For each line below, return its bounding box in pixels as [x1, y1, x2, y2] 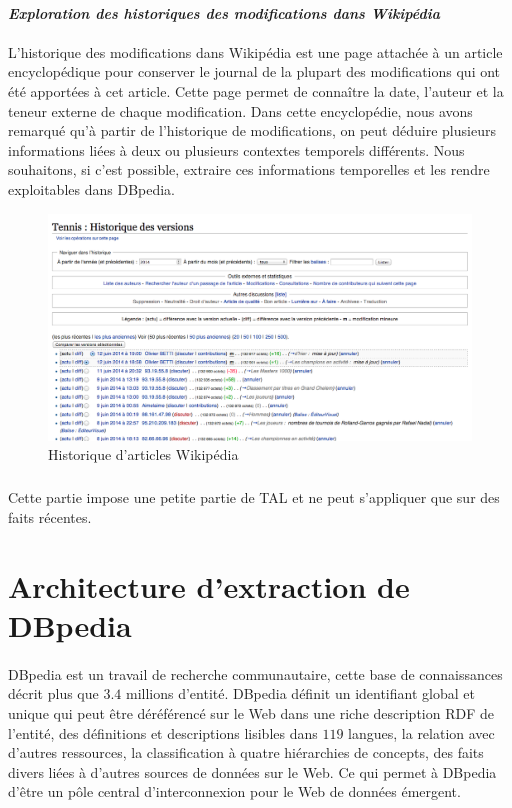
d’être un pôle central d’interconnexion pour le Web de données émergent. [8, 781, 461, 802]
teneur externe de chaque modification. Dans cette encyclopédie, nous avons [8, 100, 473, 121]
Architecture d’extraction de [8, 565, 410, 606]
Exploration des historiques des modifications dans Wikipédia [8, 2, 440, 23]
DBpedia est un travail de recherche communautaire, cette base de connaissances [8, 663, 503, 684]
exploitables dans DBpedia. [8, 178, 176, 199]
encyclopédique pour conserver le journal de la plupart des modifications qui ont [8, 61, 501, 82]
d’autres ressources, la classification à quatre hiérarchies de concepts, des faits [8, 742, 484, 763]
